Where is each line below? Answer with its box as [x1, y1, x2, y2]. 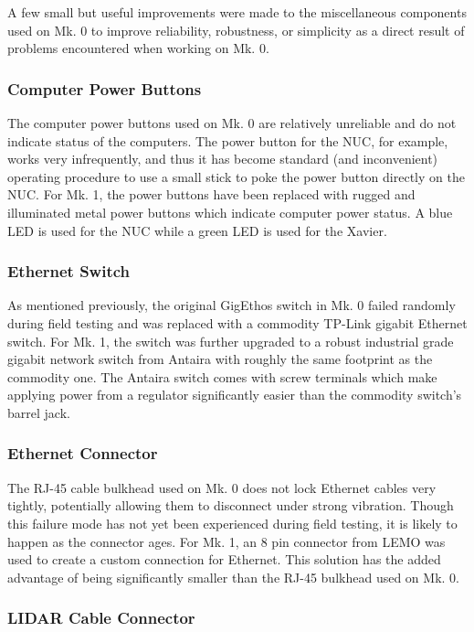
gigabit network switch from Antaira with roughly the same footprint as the [7, 349, 433, 369]
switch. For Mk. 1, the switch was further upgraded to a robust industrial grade [7, 331, 454, 350]
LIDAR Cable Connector [7, 606, 195, 629]
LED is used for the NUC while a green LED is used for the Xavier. [7, 220, 387, 240]
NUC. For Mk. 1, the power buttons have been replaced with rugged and [7, 185, 416, 204]
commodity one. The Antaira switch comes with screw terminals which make [7, 367, 437, 386]
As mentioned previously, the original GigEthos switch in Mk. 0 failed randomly [7, 295, 456, 315]
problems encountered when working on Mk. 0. [7, 38, 269, 58]
